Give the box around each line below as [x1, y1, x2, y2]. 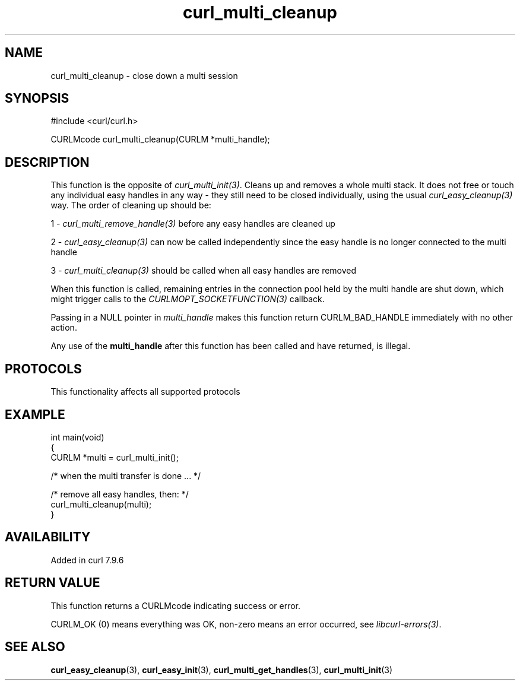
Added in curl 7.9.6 [50, 554, 124, 565]
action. [50, 322, 77, 333]
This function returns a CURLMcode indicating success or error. [50, 600, 300, 611]
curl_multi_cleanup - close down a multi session [50, 70, 238, 81]
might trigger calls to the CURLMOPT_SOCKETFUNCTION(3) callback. [50, 294, 325, 305]
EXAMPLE [5, 407, 65, 422]
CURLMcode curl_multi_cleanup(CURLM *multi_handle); [50, 134, 270, 145]
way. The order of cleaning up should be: [50, 200, 211, 211]
